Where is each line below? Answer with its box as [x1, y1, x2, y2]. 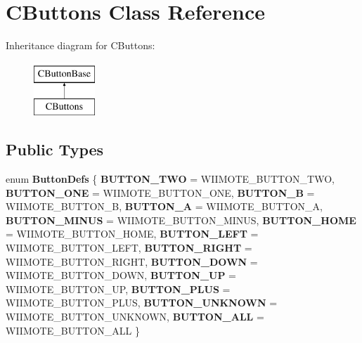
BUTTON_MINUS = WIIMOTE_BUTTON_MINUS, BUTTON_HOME [6, 212, 356, 227]
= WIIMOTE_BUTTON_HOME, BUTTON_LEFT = [6, 226, 259, 241]
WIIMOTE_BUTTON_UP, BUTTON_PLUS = [6, 281, 231, 296]
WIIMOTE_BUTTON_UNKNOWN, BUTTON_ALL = [6, 309, 264, 324]
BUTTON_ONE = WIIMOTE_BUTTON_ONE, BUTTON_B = [6, 185, 315, 200]
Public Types [6, 138, 104, 160]
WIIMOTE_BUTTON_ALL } [6, 323, 140, 337]
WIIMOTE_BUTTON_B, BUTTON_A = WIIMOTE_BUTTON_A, [6, 199, 323, 214]
